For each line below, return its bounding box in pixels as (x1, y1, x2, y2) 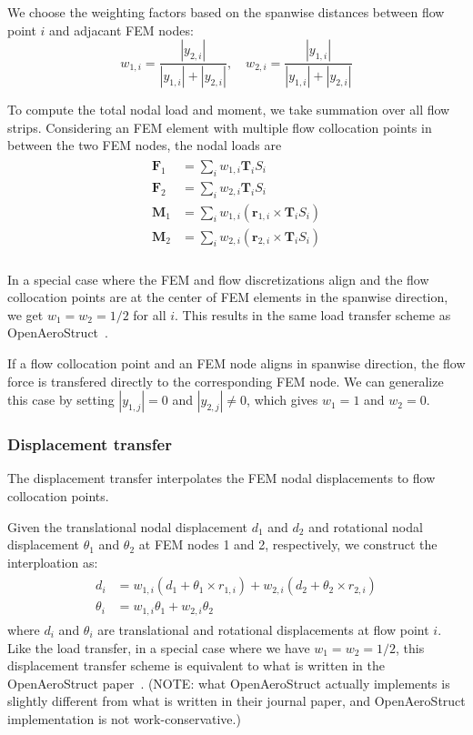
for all (133, 305, 166, 324)
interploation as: (7, 552, 98, 571)
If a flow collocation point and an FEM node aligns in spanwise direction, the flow (7, 354, 466, 372)
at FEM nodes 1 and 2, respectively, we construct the (138, 535, 438, 554)
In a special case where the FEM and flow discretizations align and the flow (7, 269, 429, 288)
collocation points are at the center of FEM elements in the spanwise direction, (7, 287, 448, 307)
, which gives (247, 390, 318, 409)
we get (7, 305, 44, 324)
